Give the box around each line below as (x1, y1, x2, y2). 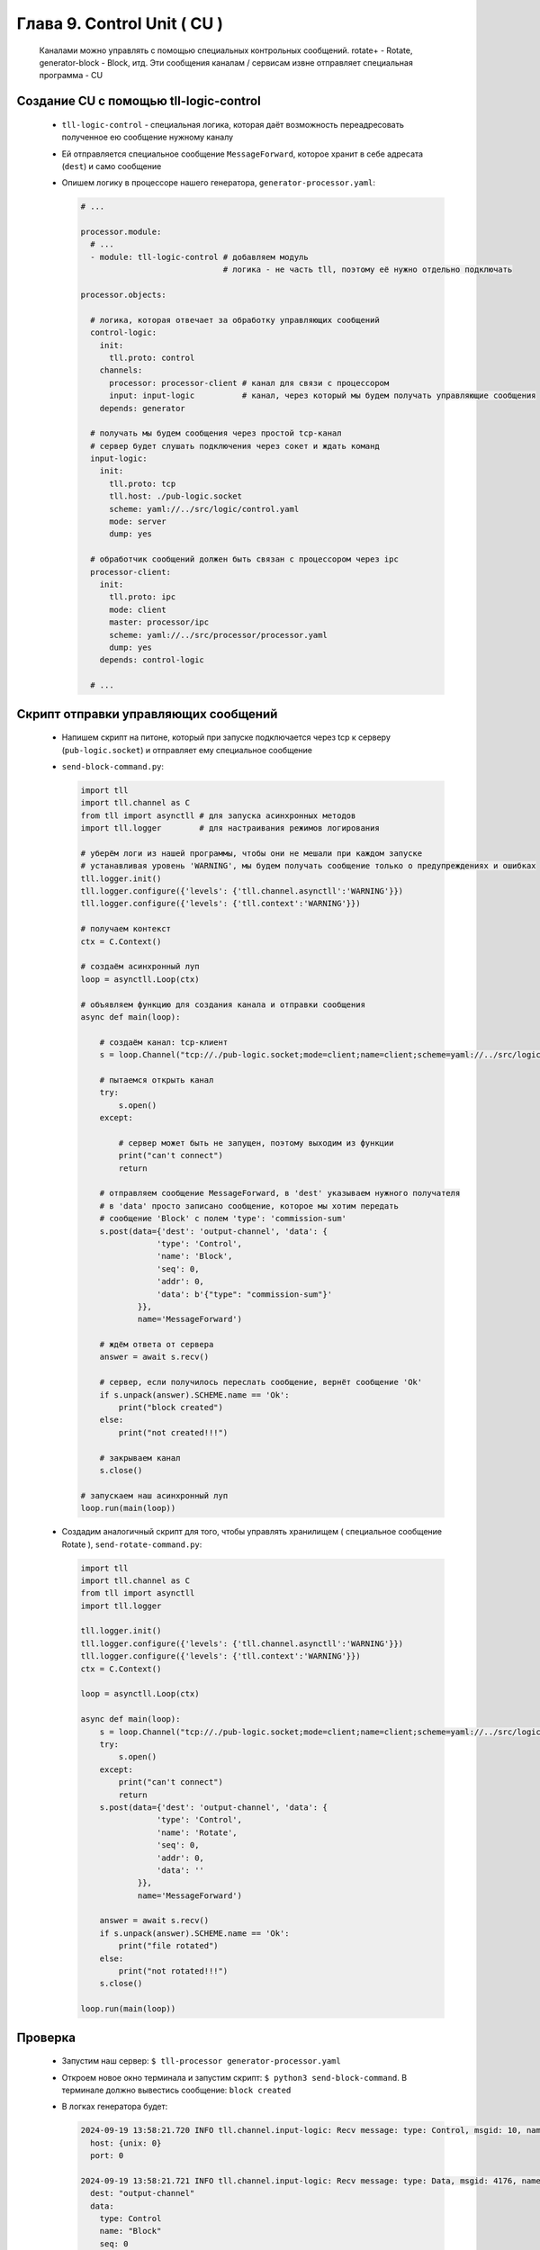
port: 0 (90, 2151, 124, 2161)
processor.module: (80, 227, 162, 238)
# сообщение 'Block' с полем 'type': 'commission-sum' (99, 1213, 346, 1224)
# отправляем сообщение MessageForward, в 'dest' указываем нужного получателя (99, 1188, 461, 1199)
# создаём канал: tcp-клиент (99, 1037, 229, 1048)
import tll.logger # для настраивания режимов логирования (80, 823, 380, 833)
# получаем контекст (80, 923, 171, 934)
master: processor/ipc (109, 617, 210, 627)
